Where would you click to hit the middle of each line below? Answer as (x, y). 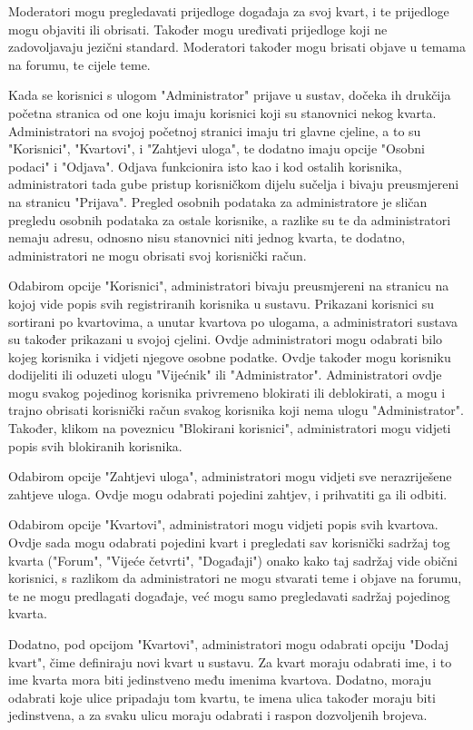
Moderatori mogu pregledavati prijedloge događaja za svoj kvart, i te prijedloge (229, 11)
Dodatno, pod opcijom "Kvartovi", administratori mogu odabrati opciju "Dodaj (229, 644)
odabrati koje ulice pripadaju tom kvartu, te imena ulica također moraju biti (222, 697)
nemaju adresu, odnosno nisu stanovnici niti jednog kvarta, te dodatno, (207, 237)
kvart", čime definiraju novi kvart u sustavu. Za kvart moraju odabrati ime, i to (230, 661)
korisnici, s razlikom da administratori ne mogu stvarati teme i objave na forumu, (235, 578)
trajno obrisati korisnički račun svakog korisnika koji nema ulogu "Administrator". (236, 410)
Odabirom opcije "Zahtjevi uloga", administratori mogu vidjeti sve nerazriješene (230, 476)
